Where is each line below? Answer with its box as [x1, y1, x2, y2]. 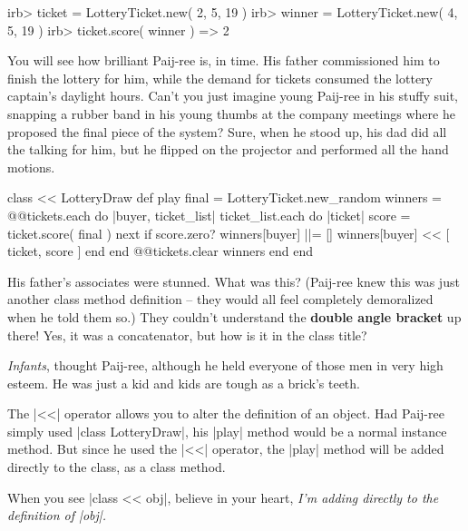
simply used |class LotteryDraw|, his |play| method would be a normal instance [7, 421, 447, 440]
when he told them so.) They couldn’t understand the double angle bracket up [7, 307, 462, 326]
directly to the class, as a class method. [7, 457, 226, 477]
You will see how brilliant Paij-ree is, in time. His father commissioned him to [7, 51, 440, 70]
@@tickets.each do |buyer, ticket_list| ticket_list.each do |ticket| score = [7, 205, 411, 224]
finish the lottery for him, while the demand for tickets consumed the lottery [7, 68, 433, 87]
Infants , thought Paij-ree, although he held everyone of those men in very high [7, 356, 444, 375]
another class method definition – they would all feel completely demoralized [7, 290, 434, 309]
